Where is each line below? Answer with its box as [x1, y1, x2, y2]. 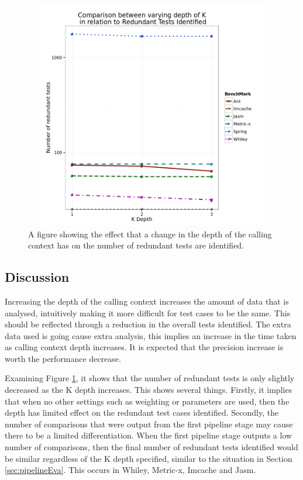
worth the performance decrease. [5, 352, 121, 364]
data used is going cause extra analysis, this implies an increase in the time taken [5, 329, 297, 341]
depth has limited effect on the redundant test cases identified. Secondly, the [5, 406, 279, 419]
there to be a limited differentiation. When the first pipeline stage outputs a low [5, 429, 292, 441]
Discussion [5, 268, 70, 286]
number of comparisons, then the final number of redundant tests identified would [5, 441, 298, 453]
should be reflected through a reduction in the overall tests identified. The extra [5, 318, 291, 330]
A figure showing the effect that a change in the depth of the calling [28, 227, 272, 240]
